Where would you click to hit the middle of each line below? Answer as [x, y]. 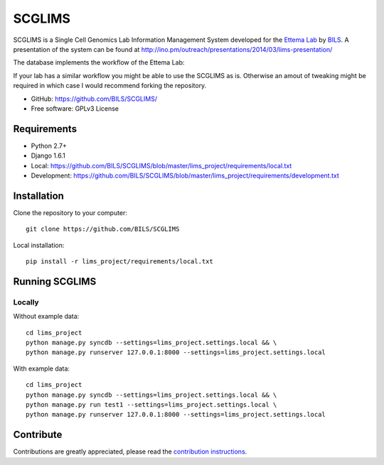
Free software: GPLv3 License [75, 108]
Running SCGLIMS [55, 281]
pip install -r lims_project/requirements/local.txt [119, 262]
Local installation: [39, 245]
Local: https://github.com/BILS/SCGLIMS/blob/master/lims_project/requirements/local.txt [161, 165]
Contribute [38, 435]
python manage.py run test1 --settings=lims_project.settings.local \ [151, 404]
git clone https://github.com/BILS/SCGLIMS [103, 229]
